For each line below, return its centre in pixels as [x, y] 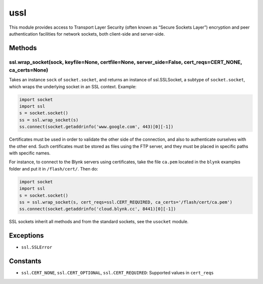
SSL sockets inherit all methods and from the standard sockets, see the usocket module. [99, 222]
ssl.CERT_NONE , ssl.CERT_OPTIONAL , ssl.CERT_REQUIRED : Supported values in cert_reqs [117, 273]
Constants [25, 261]
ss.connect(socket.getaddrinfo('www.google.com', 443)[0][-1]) [96, 127]
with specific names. [30, 153]
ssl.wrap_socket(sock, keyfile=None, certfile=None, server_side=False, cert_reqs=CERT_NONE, [126, 62]
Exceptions [26, 236]
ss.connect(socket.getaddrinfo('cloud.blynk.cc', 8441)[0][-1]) [98, 209]
